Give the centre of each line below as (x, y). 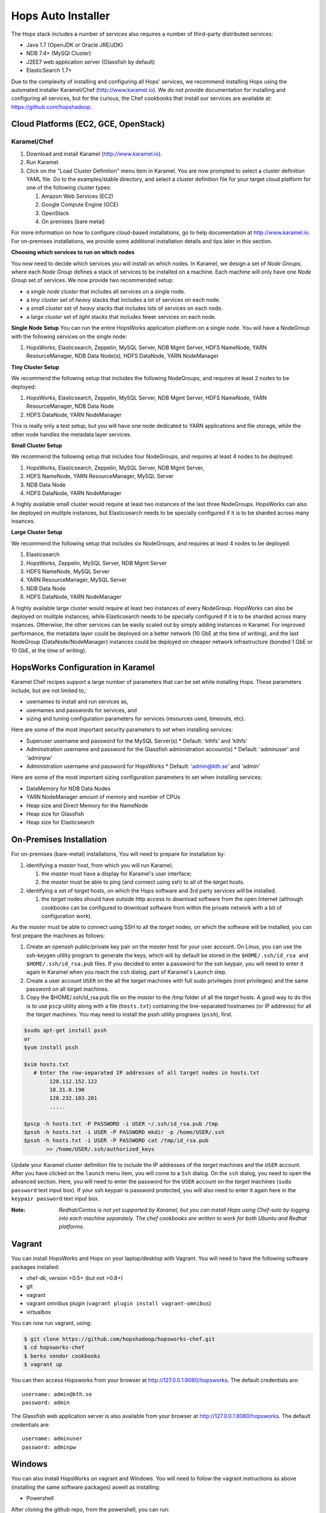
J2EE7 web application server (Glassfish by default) (91, 62)
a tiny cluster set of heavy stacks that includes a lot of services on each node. (123, 300)
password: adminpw (49, 1447)
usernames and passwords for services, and (81, 710)
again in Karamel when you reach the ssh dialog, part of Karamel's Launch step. (126, 972)
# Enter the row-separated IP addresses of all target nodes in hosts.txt (146, 1073)
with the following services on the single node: (69, 336)
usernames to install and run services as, (77, 701)
